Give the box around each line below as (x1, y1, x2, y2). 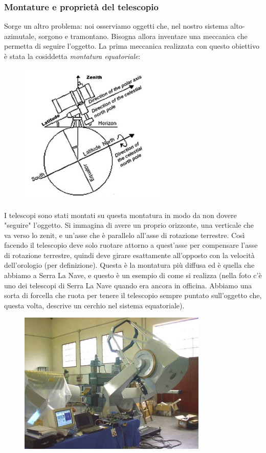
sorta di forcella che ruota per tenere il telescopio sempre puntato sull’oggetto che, (4, 290, 262, 301)
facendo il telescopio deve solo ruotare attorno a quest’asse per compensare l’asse (4, 240, 258, 250)
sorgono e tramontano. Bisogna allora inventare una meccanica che (38, 30, 248, 41)
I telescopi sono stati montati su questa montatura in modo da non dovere (4, 209, 237, 220)
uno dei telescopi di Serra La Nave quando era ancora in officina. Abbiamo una (4, 280, 252, 290)
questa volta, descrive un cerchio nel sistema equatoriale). (4, 300, 185, 310)
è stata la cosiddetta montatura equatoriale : (4, 51, 141, 61)
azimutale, (4, 30, 36, 41)
